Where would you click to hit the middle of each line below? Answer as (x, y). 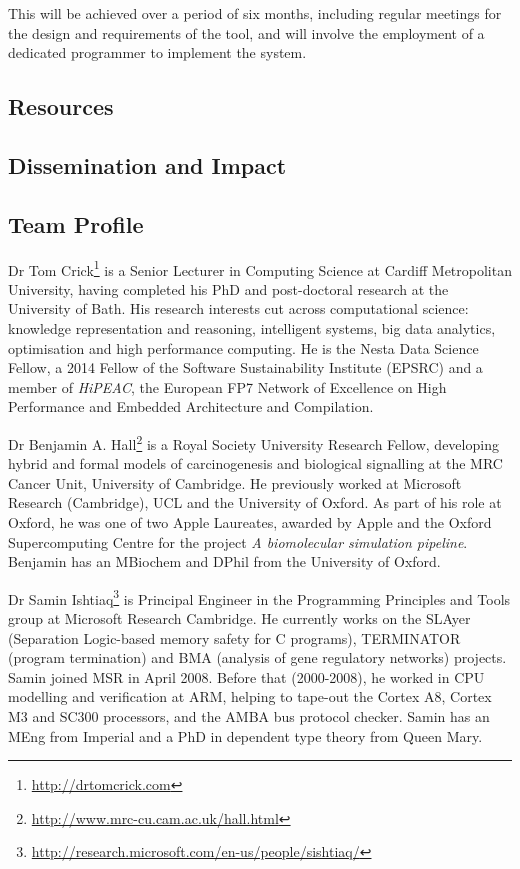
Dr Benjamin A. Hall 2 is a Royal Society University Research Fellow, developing (253, 442)
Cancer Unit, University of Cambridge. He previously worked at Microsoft (235, 482)
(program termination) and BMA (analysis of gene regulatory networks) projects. (257, 657)
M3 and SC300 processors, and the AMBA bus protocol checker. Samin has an (249, 715)
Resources (61, 106)
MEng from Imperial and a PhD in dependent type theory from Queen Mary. (245, 735)
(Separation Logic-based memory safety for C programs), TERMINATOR (234, 637)
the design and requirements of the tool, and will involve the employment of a (246, 32)
